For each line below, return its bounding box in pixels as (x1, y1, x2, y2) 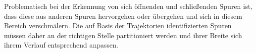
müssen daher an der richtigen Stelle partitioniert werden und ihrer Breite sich (4, 30, 242, 40)
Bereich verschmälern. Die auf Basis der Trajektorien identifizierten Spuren (4, 20, 232, 31)
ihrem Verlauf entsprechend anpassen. (4, 40, 118, 50)
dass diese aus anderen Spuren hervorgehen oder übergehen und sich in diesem (4, 10, 242, 21)
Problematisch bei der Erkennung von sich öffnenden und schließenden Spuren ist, (4, 1, 253, 11)
